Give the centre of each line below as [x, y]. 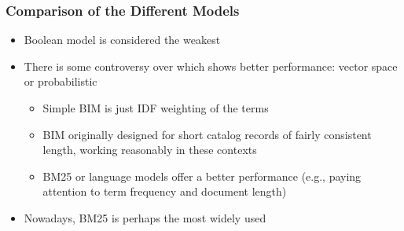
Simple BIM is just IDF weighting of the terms [156, 108]
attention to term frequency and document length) [165, 191]
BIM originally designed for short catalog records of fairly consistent [207, 134]
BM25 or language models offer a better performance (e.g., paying [202, 176]
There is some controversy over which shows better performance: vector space [211, 66]
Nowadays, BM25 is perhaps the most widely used [145, 217]
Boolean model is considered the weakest [122, 40]
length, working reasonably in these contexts [150, 150]
